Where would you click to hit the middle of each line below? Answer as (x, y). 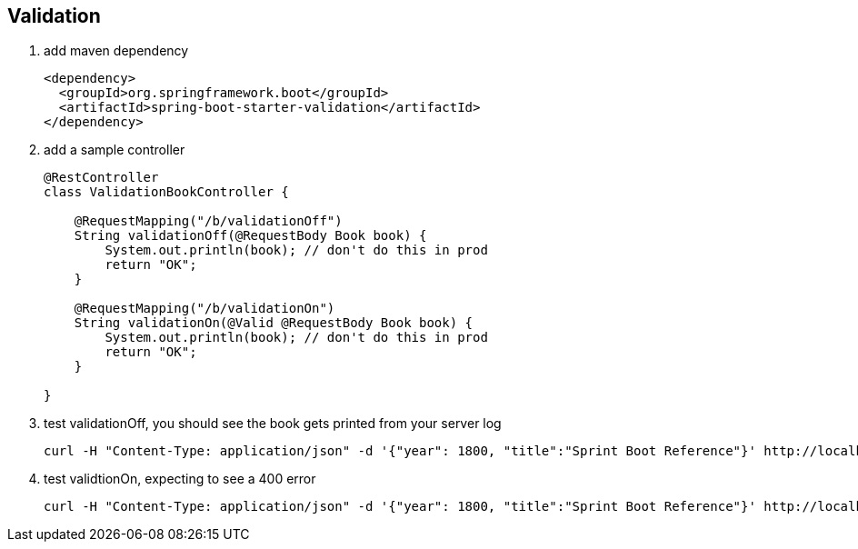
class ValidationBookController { (166, 192)
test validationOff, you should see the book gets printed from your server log (273, 424)
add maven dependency (116, 51)
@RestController (101, 178)
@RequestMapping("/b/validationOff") (208, 221)
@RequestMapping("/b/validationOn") (205, 309)
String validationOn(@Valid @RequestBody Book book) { (274, 323)
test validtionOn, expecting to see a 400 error (180, 479)
